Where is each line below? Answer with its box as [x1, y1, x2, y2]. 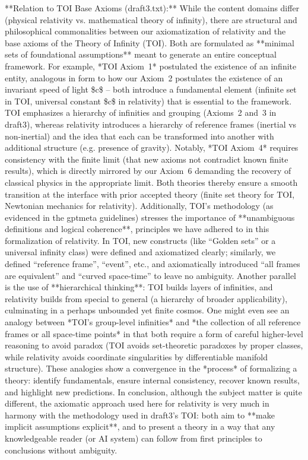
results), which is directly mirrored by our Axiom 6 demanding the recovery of [5, 164, 291, 177]
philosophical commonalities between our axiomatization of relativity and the [5, 25, 286, 37]
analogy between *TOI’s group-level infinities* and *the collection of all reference [5, 316, 301, 328]
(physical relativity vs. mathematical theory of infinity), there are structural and [5, 13, 297, 26]
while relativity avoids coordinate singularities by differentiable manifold [5, 350, 268, 363]
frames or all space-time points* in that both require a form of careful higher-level [5, 327, 303, 340]
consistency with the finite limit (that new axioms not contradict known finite [5, 153, 288, 165]
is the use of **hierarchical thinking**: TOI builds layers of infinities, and [5, 281, 273, 293]
